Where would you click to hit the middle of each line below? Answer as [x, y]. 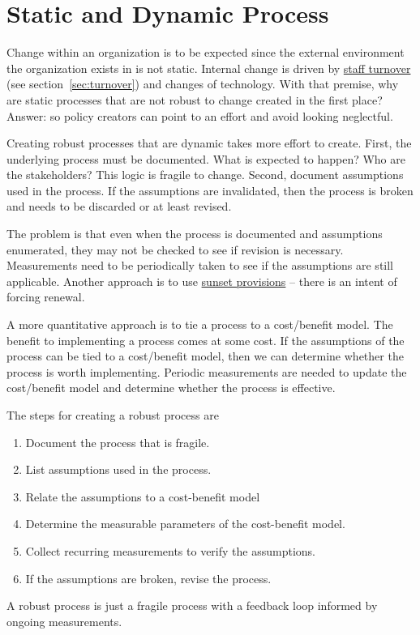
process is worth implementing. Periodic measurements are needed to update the [207, 371]
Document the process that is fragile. [118, 442]
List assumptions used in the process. [118, 469]
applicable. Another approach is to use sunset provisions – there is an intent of [202, 281]
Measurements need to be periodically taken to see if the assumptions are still [200, 265]
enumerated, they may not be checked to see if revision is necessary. [175, 249]
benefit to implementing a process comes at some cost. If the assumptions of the [206, 340]
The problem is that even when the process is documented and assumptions [195, 234]
